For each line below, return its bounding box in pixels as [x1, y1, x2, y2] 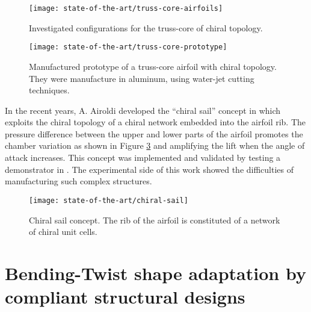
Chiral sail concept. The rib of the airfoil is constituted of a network [29, 213, 280, 226]
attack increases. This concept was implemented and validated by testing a [5, 151, 281, 164]
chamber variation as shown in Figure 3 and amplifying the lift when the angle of [5, 139, 305, 152]
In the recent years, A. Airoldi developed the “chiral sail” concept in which [5, 104, 281, 116]
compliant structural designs [5, 284, 245, 309]
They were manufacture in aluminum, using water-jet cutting [29, 72, 254, 84]
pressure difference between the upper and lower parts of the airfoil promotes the [5, 127, 303, 140]
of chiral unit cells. [29, 225, 97, 238]
